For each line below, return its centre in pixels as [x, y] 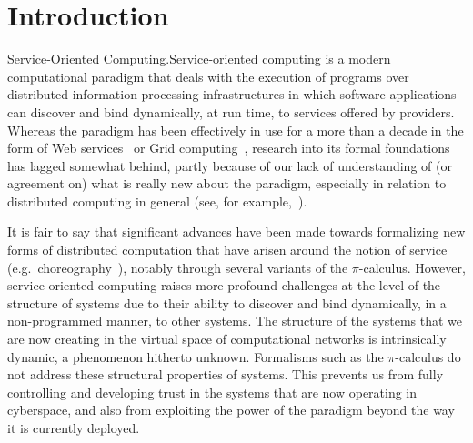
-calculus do [428, 356]
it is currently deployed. [74, 428]
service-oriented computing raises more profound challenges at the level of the [224, 285]
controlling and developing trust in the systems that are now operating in [212, 392]
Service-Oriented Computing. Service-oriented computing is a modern [199, 59]
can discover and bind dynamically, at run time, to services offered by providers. [231, 111]
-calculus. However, [412, 267]
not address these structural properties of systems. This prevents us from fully [226, 374]
